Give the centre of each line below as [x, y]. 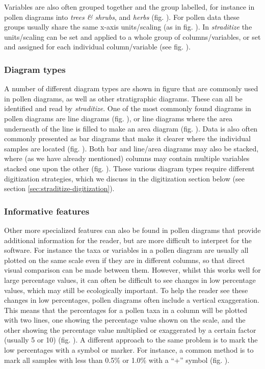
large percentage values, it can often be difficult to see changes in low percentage [130, 280]
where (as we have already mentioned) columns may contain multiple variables [127, 158]
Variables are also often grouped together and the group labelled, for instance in [129, 7]
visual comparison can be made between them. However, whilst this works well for [132, 270]
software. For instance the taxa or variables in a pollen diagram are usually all [126, 250]
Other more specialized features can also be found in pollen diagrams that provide [132, 230]
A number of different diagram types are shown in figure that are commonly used [131, 88]
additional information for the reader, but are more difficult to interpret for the [128, 240]
